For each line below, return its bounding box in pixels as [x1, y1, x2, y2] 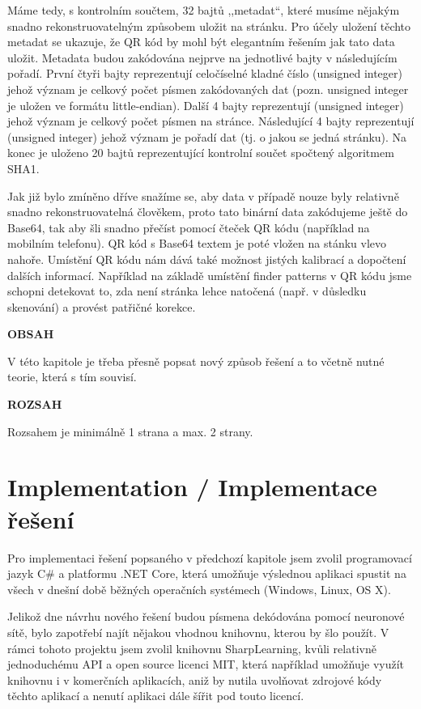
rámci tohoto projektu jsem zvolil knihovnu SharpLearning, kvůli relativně [7, 639, 376, 656]
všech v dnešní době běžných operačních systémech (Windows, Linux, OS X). [7, 580, 391, 597]
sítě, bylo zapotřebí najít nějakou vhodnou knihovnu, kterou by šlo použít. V [7, 623, 389, 640]
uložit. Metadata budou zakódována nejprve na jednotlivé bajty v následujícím [7, 49, 398, 66]
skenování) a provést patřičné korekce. [7, 298, 196, 315]
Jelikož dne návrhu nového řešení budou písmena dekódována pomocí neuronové [7, 608, 405, 625]
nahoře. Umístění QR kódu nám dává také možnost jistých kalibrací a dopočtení [7, 250, 406, 267]
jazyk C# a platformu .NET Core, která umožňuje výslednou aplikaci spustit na [7, 565, 406, 582]
